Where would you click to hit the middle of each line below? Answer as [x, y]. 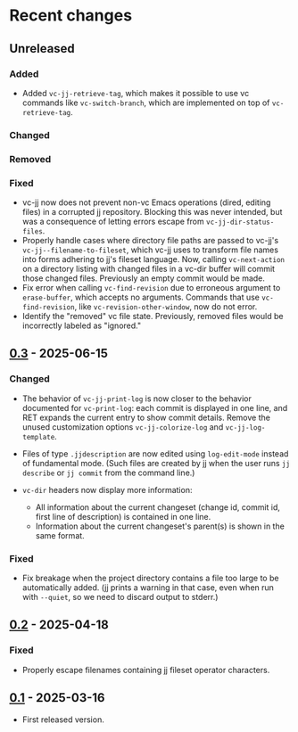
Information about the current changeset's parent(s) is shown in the [160, 526]
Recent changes [70, 16]
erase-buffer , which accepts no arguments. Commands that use [141, 297]
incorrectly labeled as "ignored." [81, 325]
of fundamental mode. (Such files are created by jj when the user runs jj [156, 463]
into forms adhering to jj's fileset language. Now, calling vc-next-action [153, 259]
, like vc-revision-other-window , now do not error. [166, 307]
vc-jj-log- [245, 428]
